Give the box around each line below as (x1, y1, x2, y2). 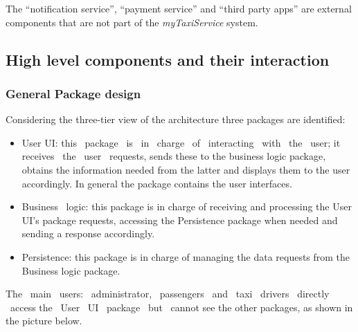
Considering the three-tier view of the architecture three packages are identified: (6, 112, 346, 127)
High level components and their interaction (6, 48, 330, 70)
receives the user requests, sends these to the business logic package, (21, 149, 326, 163)
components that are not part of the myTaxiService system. (6, 15, 258, 29)
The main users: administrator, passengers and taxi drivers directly (6, 286, 330, 301)
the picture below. (6, 313, 82, 328)
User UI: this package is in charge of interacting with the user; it (21, 135, 341, 149)
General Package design (6, 84, 141, 102)
